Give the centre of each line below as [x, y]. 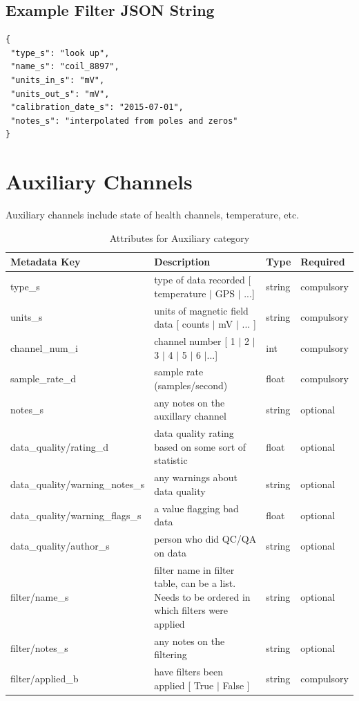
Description [182, 262]
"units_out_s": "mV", [60, 94]
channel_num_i [45, 347]
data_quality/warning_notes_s [78, 484]
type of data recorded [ [203, 280]
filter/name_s [40, 596]
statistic [171, 460]
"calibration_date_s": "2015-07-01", [97, 108]
